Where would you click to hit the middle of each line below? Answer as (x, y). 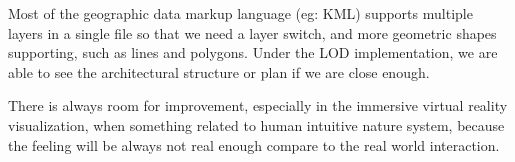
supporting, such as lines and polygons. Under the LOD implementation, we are (253, 52)
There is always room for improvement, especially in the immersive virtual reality (258, 105)
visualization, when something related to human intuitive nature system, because (256, 124)
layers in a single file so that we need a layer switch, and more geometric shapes (252, 32)
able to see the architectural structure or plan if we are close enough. (219, 71)
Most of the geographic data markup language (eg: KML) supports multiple (240, 13)
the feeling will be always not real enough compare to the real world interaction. (254, 144)
